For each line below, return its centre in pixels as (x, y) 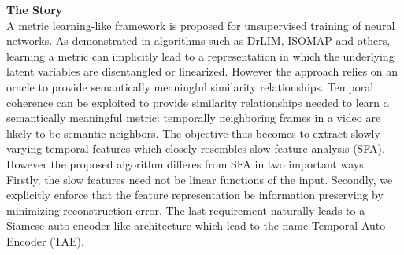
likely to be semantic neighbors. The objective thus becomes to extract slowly (193, 133)
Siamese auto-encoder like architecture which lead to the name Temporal (182, 225)
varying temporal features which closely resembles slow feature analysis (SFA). (196, 148)
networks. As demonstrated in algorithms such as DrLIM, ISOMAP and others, (198, 41)
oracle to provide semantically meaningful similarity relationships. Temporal (190, 86)
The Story (35, 9)
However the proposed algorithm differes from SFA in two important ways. (187, 163)
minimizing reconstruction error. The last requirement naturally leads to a (186, 210)
